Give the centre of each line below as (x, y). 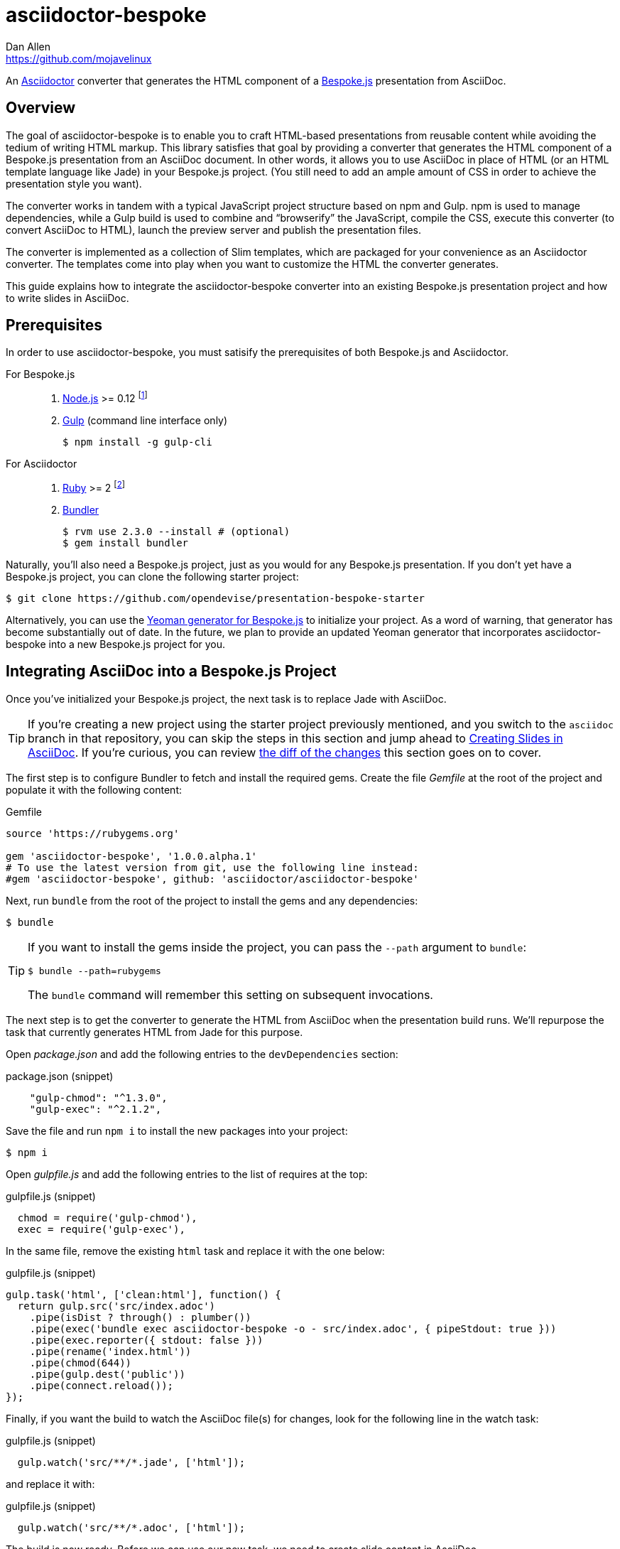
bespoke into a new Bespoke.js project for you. (116, 644)
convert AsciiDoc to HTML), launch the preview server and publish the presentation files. (214, 230)
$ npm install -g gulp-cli (137, 442)
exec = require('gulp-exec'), (101, 1229)
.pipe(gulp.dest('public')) (107, 1374)
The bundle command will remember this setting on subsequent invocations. (230, 994)
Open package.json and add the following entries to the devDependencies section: (202, 1054)
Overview (41, 108)
